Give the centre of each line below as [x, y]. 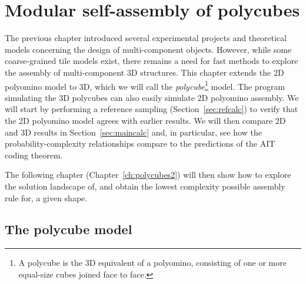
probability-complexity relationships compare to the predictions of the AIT [140, 143]
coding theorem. [34, 155]
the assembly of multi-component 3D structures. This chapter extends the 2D [144, 72]
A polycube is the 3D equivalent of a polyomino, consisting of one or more [152, 263]
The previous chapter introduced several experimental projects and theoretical [146, 38]
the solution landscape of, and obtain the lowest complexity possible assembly [145, 186]
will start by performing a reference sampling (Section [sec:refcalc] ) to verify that [152, 109]
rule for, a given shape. [46, 197]
